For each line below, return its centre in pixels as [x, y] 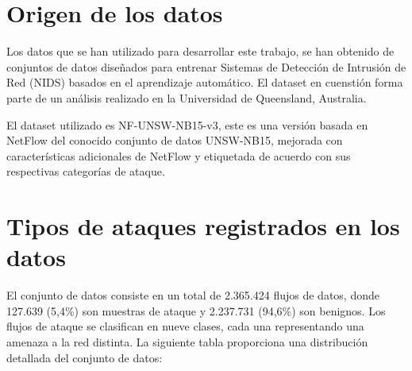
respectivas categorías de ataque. [86, 171]
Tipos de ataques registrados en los [203, 226]
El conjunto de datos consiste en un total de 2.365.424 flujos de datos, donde [193, 295]
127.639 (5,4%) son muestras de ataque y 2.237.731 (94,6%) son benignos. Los [196, 310]
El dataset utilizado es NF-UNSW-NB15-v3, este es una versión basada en [187, 124]
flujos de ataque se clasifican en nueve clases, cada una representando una [185, 326]
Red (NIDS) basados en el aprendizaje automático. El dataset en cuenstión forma [205, 82]
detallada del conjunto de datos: [85, 357]
